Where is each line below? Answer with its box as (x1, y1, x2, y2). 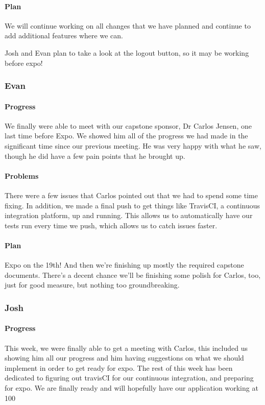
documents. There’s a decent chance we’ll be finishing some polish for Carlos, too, (5, 269, 261, 280)
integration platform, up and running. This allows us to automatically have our (5, 210, 253, 221)
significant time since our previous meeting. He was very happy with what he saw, (5, 140, 261, 151)
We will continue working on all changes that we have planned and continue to (5, 20, 251, 31)
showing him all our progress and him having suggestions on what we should (5, 352, 244, 363)
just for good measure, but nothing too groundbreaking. (5, 279, 180, 290)
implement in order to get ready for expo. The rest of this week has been (5, 362, 233, 373)
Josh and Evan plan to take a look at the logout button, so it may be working (5, 47, 249, 58)
